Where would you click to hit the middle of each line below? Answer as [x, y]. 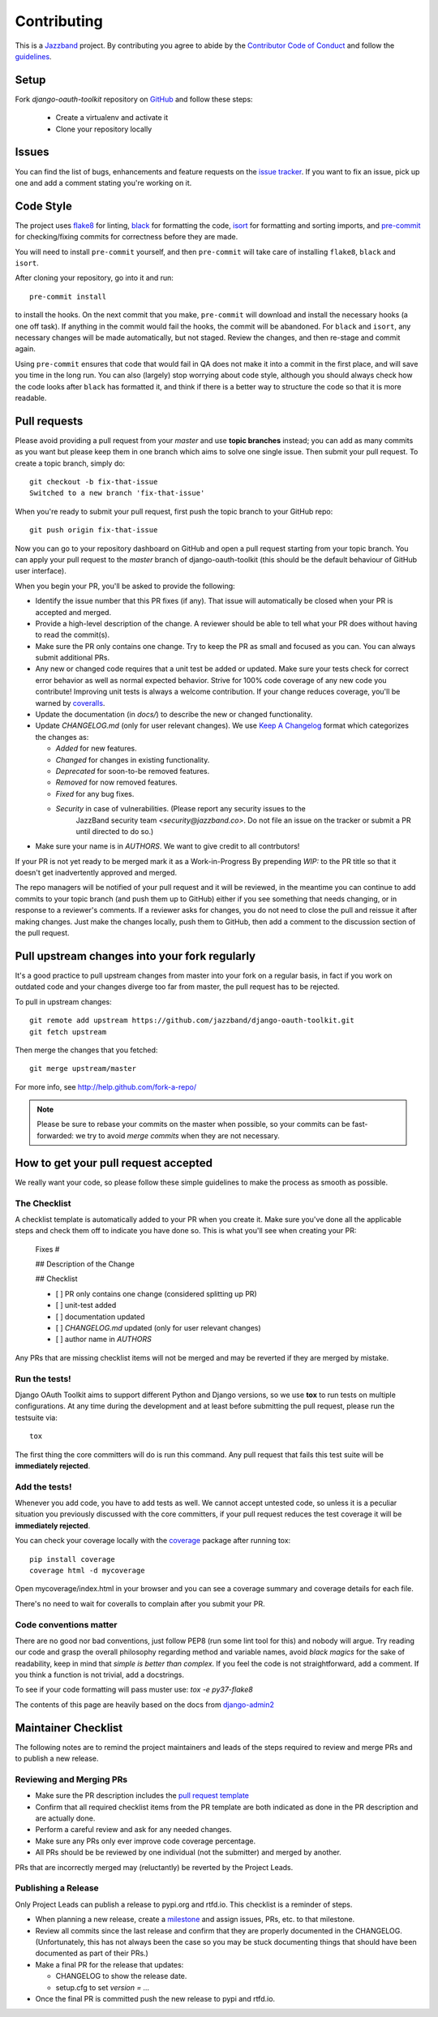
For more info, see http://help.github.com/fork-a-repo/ [106, 1086]
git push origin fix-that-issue [94, 530]
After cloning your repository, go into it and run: [94, 278]
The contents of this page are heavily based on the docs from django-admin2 [145, 1705]
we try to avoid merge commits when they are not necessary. [178, 1135]
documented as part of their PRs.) [92, 1953]
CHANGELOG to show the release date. [121, 1976]
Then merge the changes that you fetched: [86, 1050]
